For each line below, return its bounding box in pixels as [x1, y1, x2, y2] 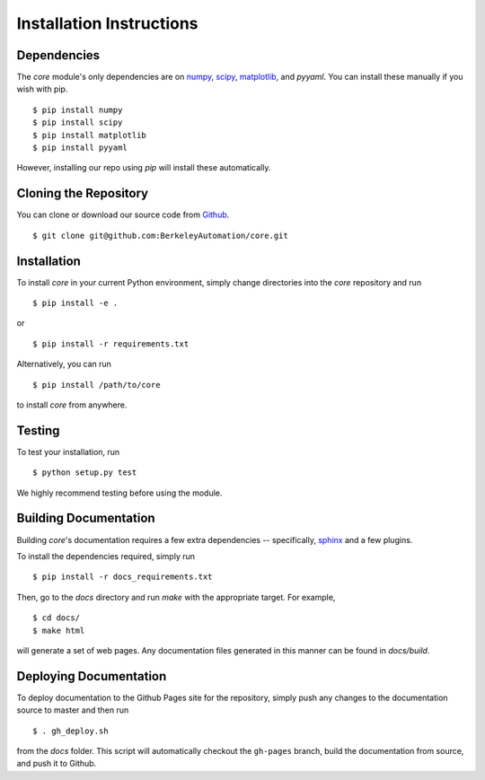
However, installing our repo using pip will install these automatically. [16, 162, 271, 173]
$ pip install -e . [32, 298, 119, 308]
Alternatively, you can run [16, 359, 112, 370]
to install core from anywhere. [16, 399, 128, 410]
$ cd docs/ [32, 613, 81, 623]
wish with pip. [16, 83, 68, 94]
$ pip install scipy [32, 118, 123, 127]
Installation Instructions [16, 13, 198, 33]
